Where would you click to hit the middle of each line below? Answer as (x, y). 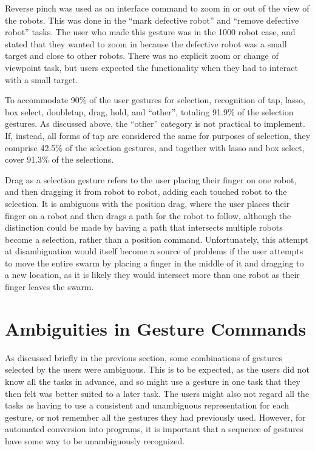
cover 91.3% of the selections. (59, 159)
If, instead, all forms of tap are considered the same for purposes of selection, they (158, 135)
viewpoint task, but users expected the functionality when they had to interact (151, 67)
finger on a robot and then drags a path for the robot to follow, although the (148, 215)
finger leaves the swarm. (49, 287)
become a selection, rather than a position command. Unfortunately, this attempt (157, 239)
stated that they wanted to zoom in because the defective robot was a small (146, 43)
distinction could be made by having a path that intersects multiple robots (144, 227)
